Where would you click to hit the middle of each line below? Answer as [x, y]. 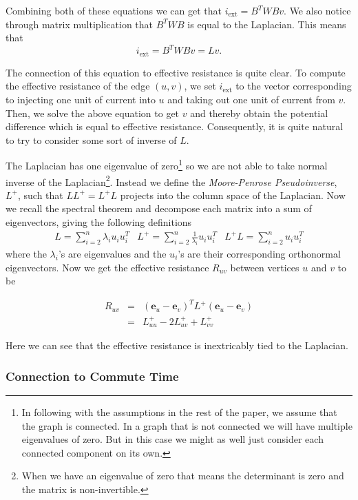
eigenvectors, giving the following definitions [99, 221]
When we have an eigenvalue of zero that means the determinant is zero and [183, 476]
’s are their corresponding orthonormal [259, 253]
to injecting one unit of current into [81, 99]
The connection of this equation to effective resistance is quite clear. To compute [176, 72]
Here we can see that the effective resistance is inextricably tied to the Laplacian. [177, 345]
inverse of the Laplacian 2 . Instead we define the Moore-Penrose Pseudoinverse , [171, 180]
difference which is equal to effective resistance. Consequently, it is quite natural [175, 126]
